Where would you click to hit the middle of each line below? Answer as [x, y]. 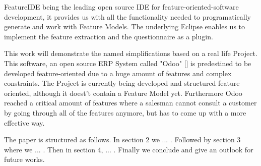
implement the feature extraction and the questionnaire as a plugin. [109, 36]
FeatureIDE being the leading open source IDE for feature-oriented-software [121, 7]
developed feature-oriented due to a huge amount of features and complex [118, 73]
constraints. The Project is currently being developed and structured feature [122, 83]
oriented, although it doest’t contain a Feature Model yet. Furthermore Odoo [123, 93]
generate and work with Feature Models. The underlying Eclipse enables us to [125, 26]
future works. [24, 159]
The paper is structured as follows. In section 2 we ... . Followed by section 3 [122, 140]
